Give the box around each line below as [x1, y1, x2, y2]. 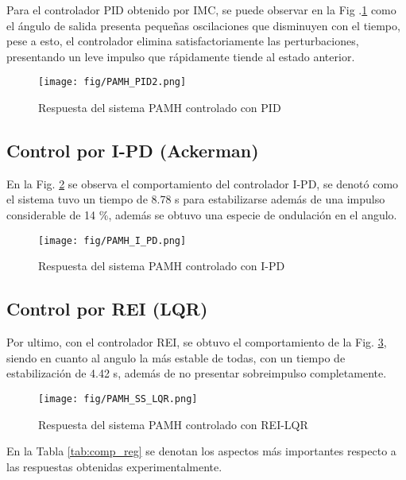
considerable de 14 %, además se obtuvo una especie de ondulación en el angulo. [6, 207, 397, 223]
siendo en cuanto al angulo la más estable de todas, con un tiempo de [6, 349, 346, 366]
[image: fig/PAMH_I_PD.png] [38, 234, 187, 246]
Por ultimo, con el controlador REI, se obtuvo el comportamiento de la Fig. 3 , [6, 334, 387, 350]
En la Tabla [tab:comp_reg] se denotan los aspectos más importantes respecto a [6, 443, 396, 459]
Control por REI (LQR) [6, 296, 208, 321]
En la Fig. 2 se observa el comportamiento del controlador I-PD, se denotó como [6, 175, 399, 192]
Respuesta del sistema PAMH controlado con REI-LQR [38, 416, 308, 432]
